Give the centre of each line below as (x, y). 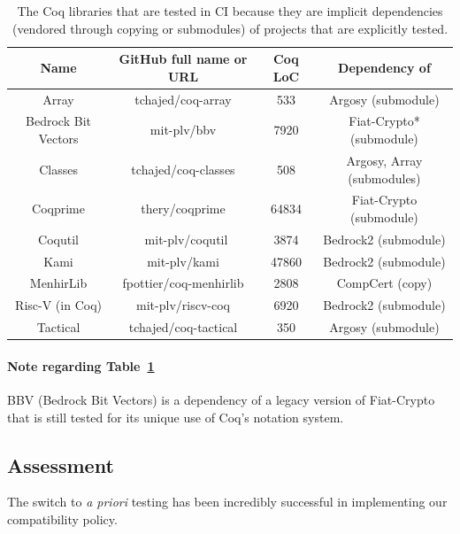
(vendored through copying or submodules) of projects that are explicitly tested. (230, 28)
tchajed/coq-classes (183, 169)
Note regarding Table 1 (81, 365)
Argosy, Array (384, 160)
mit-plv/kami (183, 261)
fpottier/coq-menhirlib (183, 283)
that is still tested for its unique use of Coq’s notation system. (176, 417)
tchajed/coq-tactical (183, 327)
